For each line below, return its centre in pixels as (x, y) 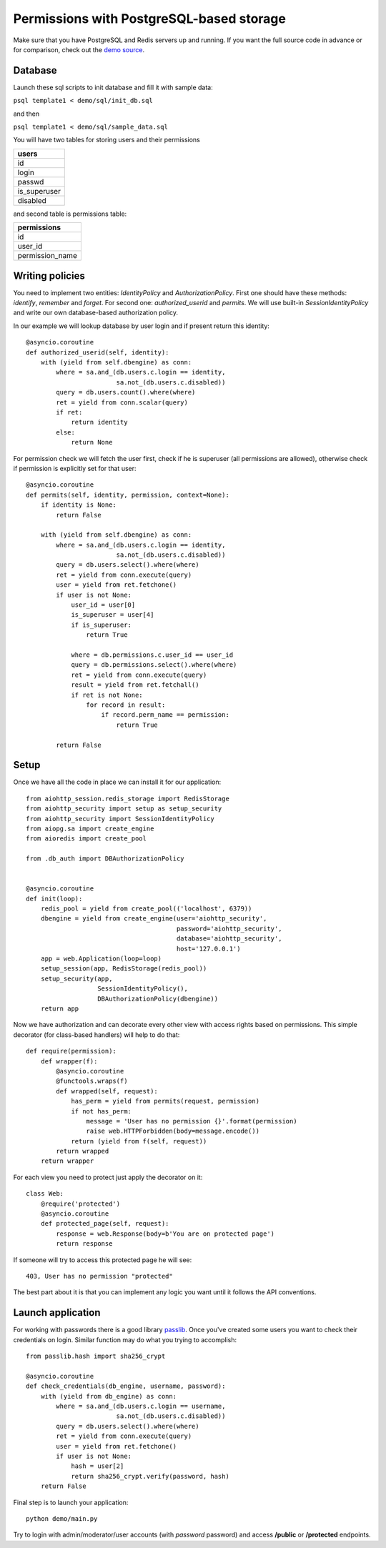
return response (84, 1244)
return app (60, 1009)
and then (26, 114)
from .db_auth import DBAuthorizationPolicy (105, 859)
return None (92, 442)
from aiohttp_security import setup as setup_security (124, 809)
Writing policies (49, 276)
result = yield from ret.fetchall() (135, 685)
